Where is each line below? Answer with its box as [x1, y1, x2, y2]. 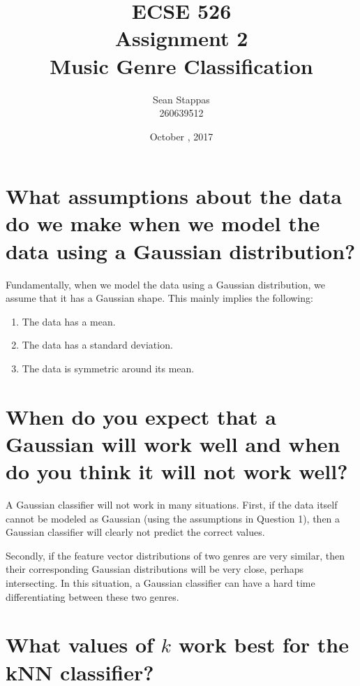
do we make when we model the [6, 209, 320, 238]
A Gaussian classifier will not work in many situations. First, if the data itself [6, 497, 338, 512]
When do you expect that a [6, 402, 276, 430]
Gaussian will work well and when [6, 429, 340, 458]
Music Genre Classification [50, 51, 313, 80]
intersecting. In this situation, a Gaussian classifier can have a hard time [6, 576, 315, 590]
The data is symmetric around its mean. [22, 360, 195, 375]
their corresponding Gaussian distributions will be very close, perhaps [6, 562, 304, 576]
